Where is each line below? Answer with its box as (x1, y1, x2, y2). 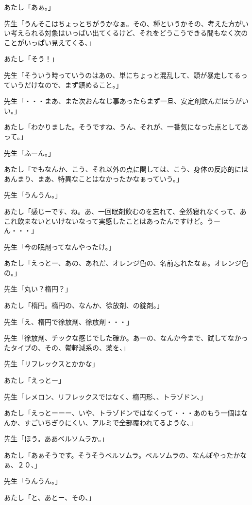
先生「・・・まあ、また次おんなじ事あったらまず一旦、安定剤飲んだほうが (4, 96, 242, 106)
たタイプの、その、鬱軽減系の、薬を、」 (4, 342, 130, 352)
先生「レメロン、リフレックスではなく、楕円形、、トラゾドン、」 (4, 391, 207, 401)
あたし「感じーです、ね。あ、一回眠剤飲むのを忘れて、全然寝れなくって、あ (4, 206, 247, 216)
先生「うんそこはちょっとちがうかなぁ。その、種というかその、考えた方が (4, 18, 242, 28)
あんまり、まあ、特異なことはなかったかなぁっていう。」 (4, 173, 183, 183)
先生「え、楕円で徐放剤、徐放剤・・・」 (4, 316, 133, 326)
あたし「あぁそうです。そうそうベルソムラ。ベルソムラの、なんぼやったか (4, 450, 240, 460)
